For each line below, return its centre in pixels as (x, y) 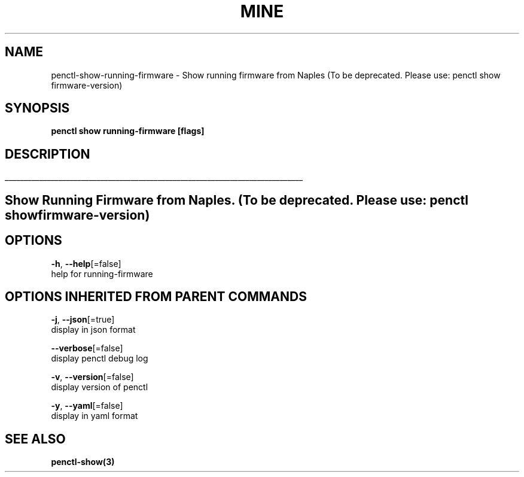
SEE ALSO (35, 439)
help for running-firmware (102, 274)
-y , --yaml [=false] (87, 406)
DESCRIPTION (48, 154)
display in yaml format (95, 416)
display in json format (93, 330)
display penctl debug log (100, 358)
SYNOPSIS (37, 108)
